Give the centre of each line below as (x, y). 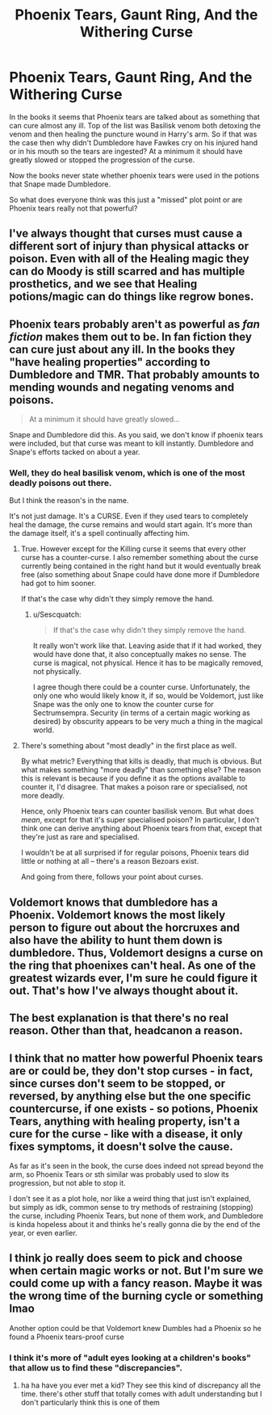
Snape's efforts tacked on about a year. (75, 452)
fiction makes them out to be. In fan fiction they (131, 337)
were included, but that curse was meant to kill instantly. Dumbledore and (131, 444)
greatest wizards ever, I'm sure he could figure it (133, 978)
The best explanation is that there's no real (119, 1018)
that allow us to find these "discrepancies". (96, 1367)
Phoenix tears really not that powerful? (73, 208)
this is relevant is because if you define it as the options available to (133, 779)
